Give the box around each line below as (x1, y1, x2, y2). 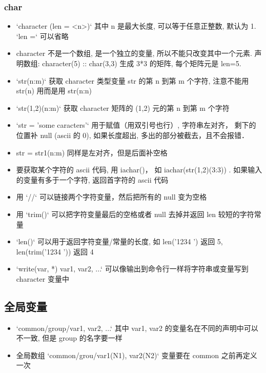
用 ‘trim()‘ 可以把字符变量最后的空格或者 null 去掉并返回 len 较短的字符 (16, 208, 254, 219)
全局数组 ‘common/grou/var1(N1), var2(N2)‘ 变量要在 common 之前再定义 (16, 349, 257, 360)
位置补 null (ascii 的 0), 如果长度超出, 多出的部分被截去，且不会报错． (16, 129, 249, 140)
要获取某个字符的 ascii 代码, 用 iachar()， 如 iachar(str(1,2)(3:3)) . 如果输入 (16, 164, 262, 175)
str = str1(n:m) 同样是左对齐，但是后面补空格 (16, 147, 168, 158)
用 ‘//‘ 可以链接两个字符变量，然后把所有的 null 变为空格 (16, 191, 207, 202)
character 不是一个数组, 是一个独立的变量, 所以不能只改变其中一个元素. (16, 48, 252, 58)
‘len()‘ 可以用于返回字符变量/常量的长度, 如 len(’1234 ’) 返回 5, (16, 236, 223, 247)
